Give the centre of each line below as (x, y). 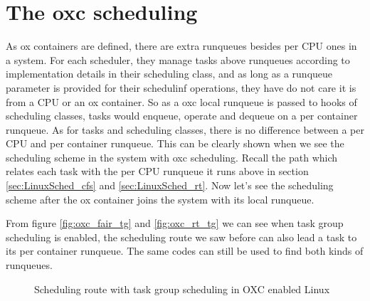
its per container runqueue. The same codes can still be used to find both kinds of (185, 251)
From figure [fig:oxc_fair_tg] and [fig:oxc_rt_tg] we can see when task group (175, 223)
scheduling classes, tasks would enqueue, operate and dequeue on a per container (182, 116)
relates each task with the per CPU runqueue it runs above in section (157, 171)
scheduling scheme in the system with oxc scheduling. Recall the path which (172, 157)
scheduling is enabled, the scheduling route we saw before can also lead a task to (181, 237)
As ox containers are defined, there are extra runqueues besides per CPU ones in (181, 46)
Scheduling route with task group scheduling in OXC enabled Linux (182, 289)
